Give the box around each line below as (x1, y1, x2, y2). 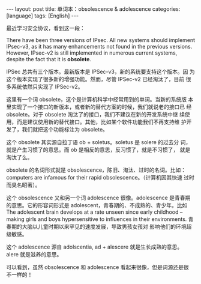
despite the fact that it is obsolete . (6, 56, 92, 62)
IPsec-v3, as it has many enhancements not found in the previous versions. (6, 43, 193, 50)
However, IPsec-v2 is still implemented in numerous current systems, (6, 49, 178, 56)
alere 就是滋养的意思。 (6, 251, 62, 258)
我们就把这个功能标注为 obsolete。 (22, 126, 108, 133)
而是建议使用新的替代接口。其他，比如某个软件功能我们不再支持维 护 (16, 118, 187, 125)
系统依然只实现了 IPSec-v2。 (11, 83, 83, 90)
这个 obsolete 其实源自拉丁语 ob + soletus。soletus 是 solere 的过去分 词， (6, 139, 191, 145)
